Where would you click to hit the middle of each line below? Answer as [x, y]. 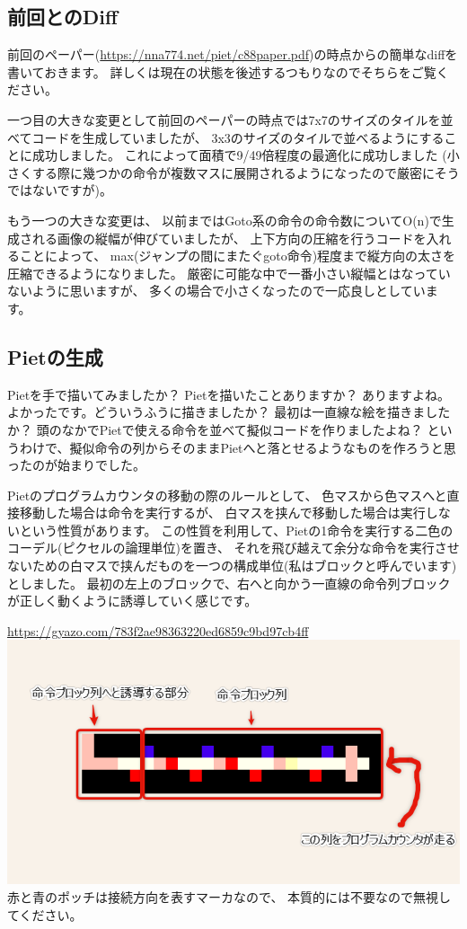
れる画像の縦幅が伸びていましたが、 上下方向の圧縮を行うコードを [229, 238]
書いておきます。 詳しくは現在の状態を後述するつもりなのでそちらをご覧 [222, 71]
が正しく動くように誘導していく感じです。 [132, 601]
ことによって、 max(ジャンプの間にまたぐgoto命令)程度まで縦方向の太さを [238, 256]
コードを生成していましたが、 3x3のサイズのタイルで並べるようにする [238, 137]
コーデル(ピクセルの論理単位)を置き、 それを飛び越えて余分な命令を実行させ [233, 548]
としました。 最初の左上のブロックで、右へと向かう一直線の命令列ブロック [229, 583]
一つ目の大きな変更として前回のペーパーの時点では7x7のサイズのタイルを [224, 119]
